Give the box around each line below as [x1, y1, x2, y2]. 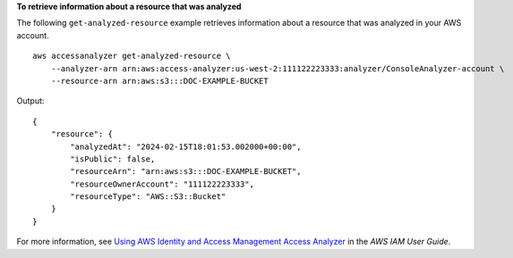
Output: [16, 96, 45, 106]
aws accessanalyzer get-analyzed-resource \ [32, 51, 232, 62]
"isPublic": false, [70, 154, 156, 164]
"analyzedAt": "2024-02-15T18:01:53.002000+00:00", [70, 141, 302, 152]
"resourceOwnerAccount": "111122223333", [70, 179, 255, 189]
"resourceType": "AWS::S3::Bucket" [70, 192, 227, 202]
